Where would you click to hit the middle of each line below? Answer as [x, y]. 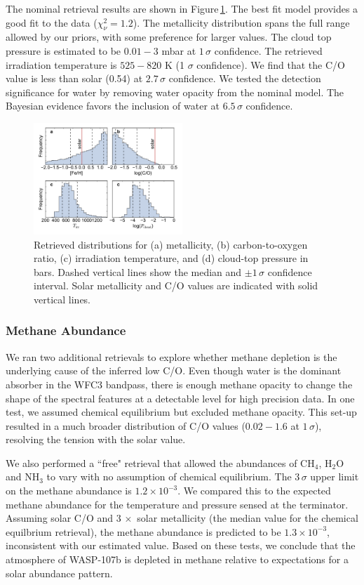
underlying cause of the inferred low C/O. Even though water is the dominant [174, 370]
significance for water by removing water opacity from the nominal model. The [175, 92]
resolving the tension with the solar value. [96, 439]
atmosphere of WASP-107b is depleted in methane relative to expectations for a [177, 559]
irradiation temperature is [61, 64]
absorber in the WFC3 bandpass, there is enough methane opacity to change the [179, 384]
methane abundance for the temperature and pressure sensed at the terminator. [177, 504]
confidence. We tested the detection [245, 78]
